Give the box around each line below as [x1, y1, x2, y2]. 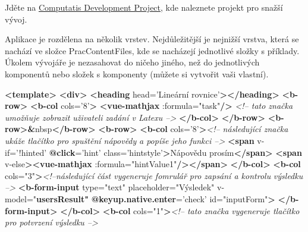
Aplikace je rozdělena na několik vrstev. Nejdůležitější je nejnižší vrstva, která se [5, 33, 299, 45]
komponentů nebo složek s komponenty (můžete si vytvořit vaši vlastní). [5, 67, 269, 80]
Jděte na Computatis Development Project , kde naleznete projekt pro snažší [5, 1, 283, 13]
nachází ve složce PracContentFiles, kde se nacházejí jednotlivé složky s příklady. [5, 44, 300, 57]
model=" [5, 192, 37, 205]
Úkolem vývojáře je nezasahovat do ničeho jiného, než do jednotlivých [5, 56, 260, 68]
